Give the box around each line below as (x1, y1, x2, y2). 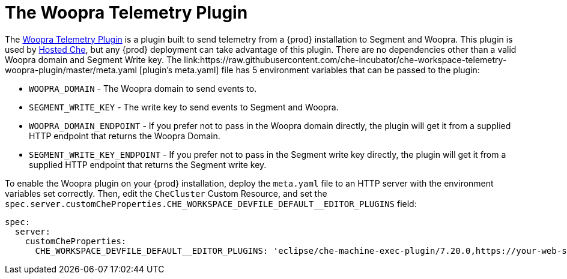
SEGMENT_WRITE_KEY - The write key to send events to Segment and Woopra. (29, 101, 339, 112)
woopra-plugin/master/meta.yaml (5, 64, 137, 75)
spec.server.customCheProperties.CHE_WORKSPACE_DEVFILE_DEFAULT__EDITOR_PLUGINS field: (5, 198, 417, 209)
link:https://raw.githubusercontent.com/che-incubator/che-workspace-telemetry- (184, 54, 507, 65)
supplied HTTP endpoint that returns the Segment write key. (29, 159, 267, 170)
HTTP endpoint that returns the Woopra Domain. (29, 130, 220, 141)
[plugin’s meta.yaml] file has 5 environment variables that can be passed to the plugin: (139, 64, 480, 75)
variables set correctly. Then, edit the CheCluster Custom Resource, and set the (5, 188, 327, 199)
